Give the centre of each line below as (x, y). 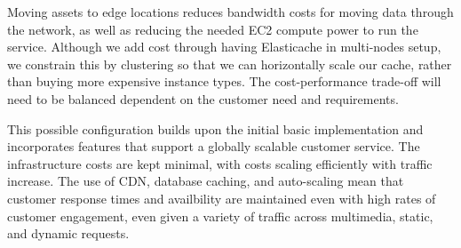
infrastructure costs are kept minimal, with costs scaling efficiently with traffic (220, 163)
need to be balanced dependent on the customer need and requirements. (203, 98)
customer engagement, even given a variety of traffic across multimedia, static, (220, 216)
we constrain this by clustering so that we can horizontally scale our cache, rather (230, 64)
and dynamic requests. (68, 233)
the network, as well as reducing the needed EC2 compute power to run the (213, 29)
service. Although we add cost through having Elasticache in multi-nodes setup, (224, 47)
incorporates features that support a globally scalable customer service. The (214, 146)
